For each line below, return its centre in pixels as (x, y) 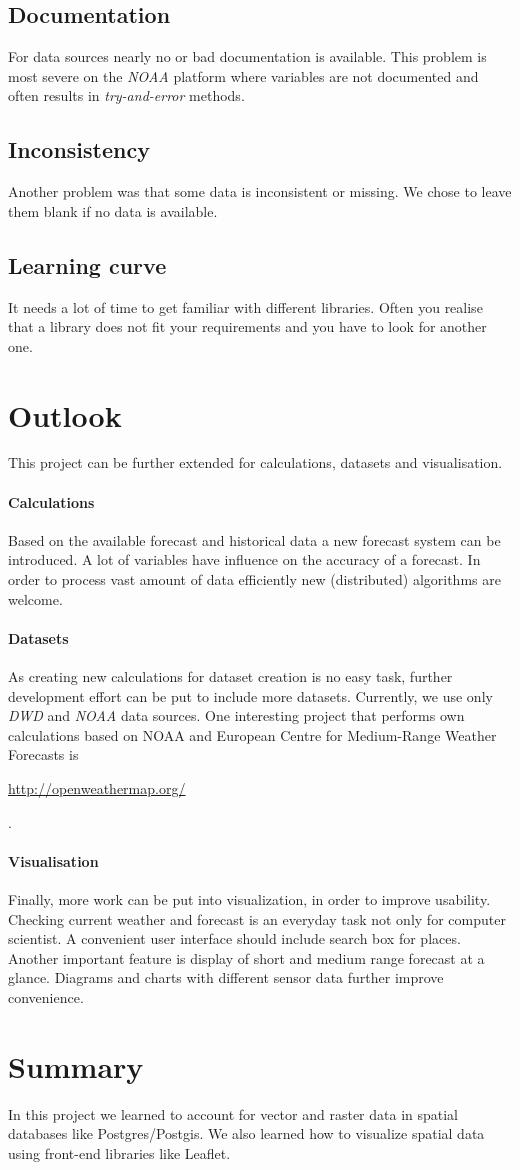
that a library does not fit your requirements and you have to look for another (247, 326)
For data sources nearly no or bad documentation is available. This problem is (247, 56)
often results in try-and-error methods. (126, 95)
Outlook (65, 414)
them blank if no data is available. (113, 210)
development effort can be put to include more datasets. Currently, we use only (250, 695)
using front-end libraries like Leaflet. (119, 1152)
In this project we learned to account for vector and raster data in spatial (233, 1113)
